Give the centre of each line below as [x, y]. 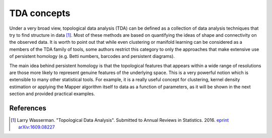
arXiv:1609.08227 [37, 127]
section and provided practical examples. [52, 94]
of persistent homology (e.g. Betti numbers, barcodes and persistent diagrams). [92, 56]
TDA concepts [40, 13]
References [28, 108]
